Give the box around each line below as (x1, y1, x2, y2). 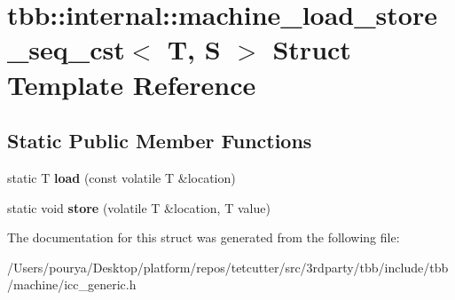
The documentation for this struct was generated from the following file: (7, 228, 400, 247)
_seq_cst (7, 31, 125, 67)
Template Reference (7, 66, 256, 102)
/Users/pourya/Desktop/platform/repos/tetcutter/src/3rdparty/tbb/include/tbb (7, 257, 449, 276)
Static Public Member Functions (7, 127, 312, 154)
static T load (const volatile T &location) (7, 168, 236, 186)
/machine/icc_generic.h (7, 275, 137, 294)
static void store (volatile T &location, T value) (7, 198, 271, 217)
